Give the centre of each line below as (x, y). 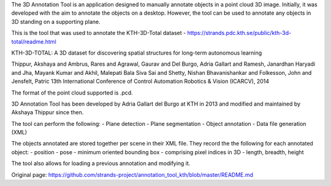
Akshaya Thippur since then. (48, 112)
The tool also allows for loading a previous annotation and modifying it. (101, 163)
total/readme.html (34, 41)
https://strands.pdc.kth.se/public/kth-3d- (239, 33)
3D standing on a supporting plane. (56, 21)
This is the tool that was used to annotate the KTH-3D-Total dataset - (99, 33)
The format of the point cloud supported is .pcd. (72, 93)
